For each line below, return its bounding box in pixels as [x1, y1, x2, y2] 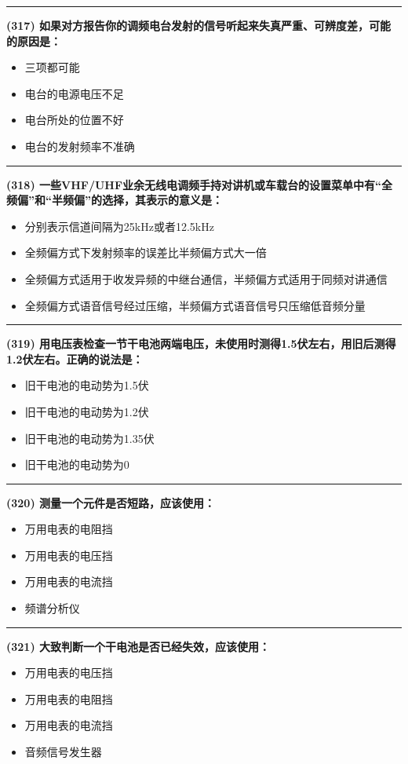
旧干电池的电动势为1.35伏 [24, 430, 155, 446]
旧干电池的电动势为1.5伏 [24, 377, 149, 393]
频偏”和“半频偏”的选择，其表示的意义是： [6, 192, 223, 208]
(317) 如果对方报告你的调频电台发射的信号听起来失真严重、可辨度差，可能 [6, 17, 392, 33]
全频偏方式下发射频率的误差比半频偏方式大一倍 [24, 244, 267, 261]
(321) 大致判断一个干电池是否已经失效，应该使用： [6, 638, 271, 654]
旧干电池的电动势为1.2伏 [24, 403, 149, 419]
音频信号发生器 [24, 744, 102, 760]
